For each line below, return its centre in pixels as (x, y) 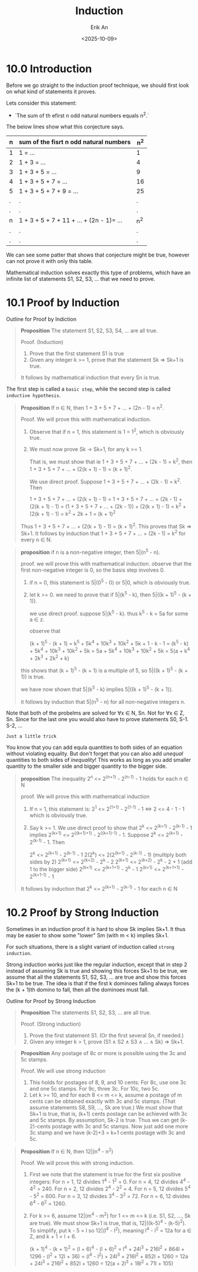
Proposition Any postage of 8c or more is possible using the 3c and (103, 1053)
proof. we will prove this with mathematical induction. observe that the (106, 563)
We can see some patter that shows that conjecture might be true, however (98, 255)
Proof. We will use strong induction (63, 1070)
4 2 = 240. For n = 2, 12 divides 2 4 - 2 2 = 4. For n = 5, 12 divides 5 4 (110, 1188)
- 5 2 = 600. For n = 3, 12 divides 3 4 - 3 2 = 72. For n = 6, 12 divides (110, 1195)
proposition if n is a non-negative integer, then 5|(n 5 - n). (90, 551)
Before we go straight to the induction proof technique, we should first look (98, 85)
